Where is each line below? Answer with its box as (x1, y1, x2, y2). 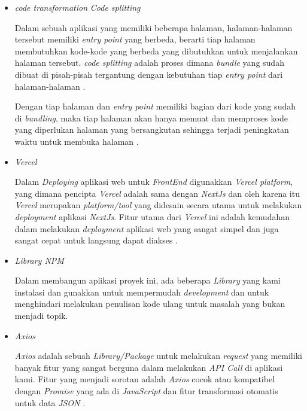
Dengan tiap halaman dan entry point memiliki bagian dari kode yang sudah (14, 100, 296, 112)
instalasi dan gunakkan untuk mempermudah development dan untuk (14, 285, 269, 298)
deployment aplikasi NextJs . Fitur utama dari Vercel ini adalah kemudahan (14, 210, 290, 223)
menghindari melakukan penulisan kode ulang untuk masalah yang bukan (14, 297, 285, 310)
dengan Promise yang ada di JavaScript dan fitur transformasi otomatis (14, 385, 278, 397)
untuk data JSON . (14, 396, 86, 409)
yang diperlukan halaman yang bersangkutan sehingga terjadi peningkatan (14, 123, 289, 136)
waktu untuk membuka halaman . (14, 135, 139, 147)
